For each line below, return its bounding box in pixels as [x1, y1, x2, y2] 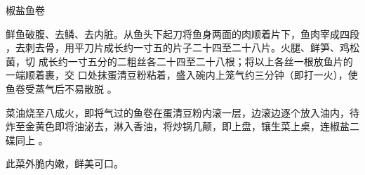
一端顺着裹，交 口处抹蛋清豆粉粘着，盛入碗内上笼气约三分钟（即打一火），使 [6, 67, 358, 82]
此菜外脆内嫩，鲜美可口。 [6, 156, 124, 171]
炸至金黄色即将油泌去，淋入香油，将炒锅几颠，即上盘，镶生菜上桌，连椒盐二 [6, 119, 359, 134]
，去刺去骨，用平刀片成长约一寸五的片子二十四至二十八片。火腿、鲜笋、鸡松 [6, 40, 359, 55]
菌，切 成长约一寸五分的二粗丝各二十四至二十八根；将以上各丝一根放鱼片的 [6, 53, 353, 68]
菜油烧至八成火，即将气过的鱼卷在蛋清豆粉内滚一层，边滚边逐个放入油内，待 [6, 105, 359, 119]
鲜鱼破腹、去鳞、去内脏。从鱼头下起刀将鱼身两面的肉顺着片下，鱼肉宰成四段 [6, 26, 359, 41]
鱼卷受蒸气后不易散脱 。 [6, 81, 117, 96]
